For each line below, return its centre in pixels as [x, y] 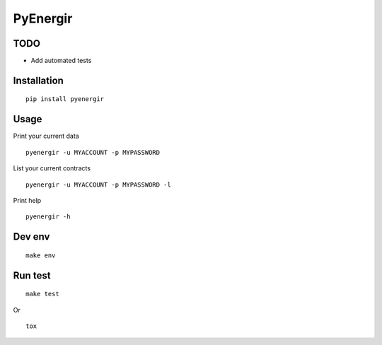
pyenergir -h [48, 217]
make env [41, 255]
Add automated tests [61, 61]
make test [42, 294]
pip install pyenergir [65, 99]
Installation [38, 80]
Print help [27, 200]
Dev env [31, 237]
